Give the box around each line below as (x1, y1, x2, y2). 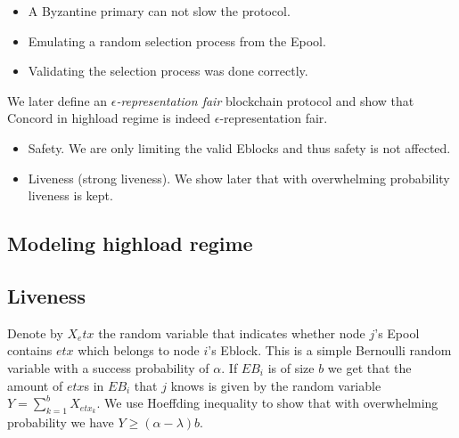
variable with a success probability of (7, 358, 209, 377)
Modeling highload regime (7, 230, 253, 257)
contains (7, 341, 53, 360)
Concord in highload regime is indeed (7, 109, 211, 127)
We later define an (7, 91, 108, 109)
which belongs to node (78, 341, 200, 360)
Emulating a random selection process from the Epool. (28, 31, 326, 50)
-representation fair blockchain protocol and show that (116, 91, 414, 109)
